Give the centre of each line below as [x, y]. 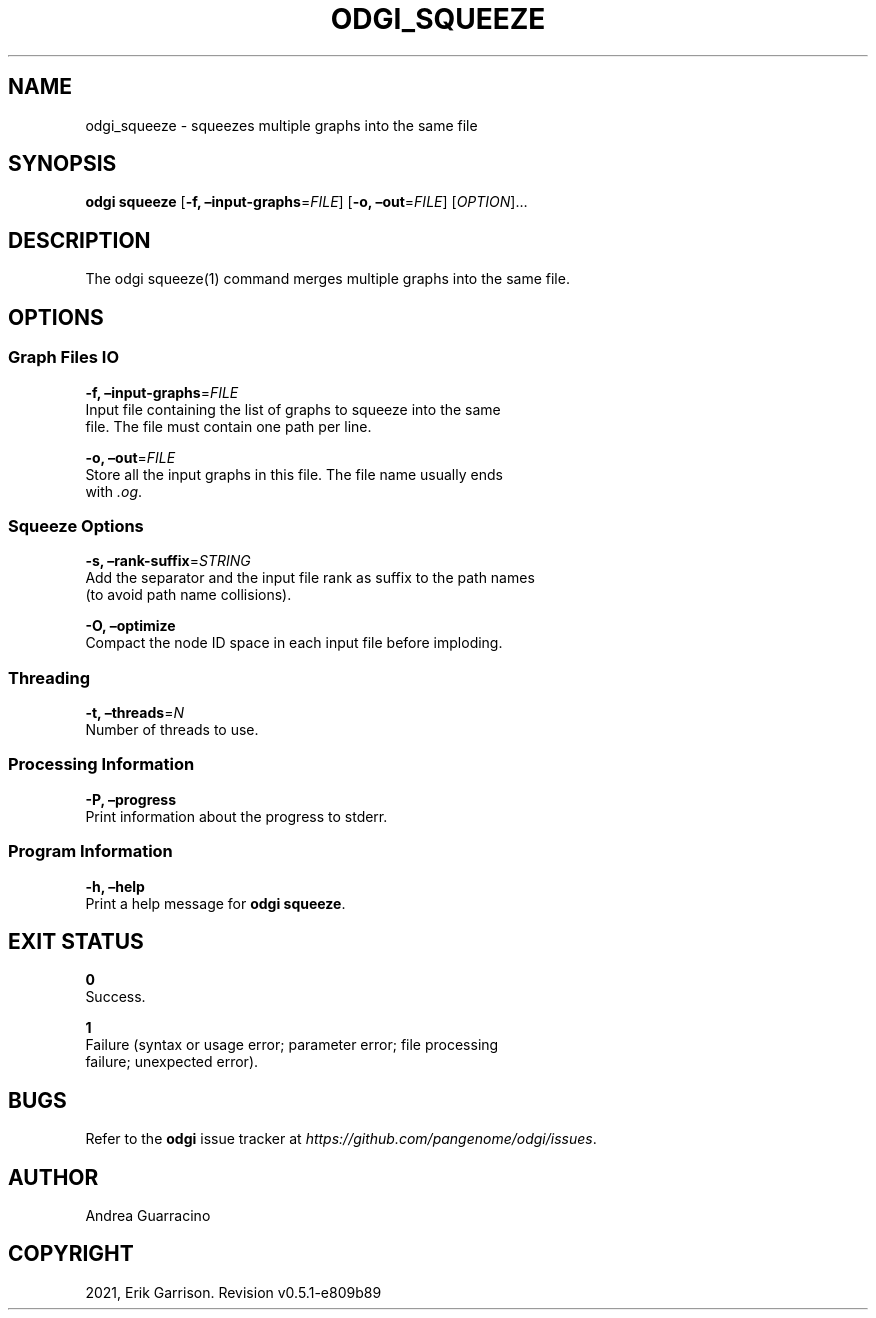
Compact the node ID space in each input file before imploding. [294, 643]
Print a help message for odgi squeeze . [215, 903]
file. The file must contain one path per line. [228, 426]
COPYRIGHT [71, 1254]
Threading [49, 677]
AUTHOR [53, 1177]
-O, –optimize [130, 626]
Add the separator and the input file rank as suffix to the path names [310, 578]
